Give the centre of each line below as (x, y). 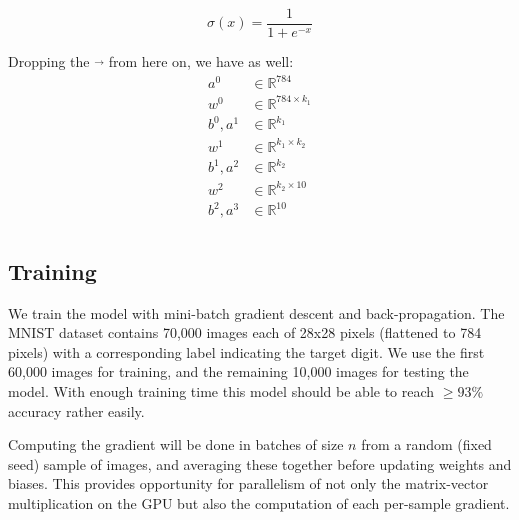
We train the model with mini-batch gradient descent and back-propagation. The (256, 312)
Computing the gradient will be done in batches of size (176, 444)
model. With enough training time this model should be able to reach (221, 390)
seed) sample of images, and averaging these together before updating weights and (260, 463)
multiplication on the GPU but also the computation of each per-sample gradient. (259, 502)
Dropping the (49, 61)
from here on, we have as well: (201, 61)
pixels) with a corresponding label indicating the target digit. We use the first (246, 351)
